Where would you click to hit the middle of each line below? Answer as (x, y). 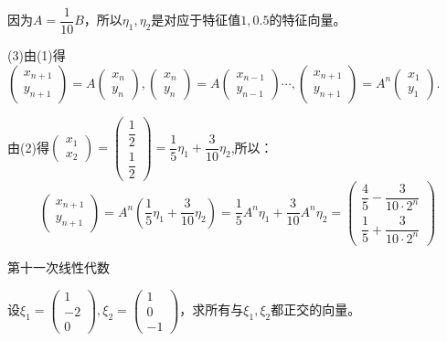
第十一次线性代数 (59, 266)
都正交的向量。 (316, 309)
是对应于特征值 (196, 20)
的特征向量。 (308, 20)
